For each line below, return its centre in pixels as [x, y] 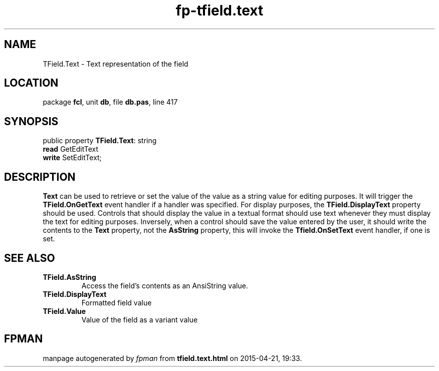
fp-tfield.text [220, 11]
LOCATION [31, 83]
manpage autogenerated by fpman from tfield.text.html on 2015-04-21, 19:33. [172, 358]
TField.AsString [69, 277]
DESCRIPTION [40, 177]
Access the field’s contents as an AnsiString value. [165, 285]
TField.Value [64, 311]
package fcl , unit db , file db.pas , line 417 [110, 102]
